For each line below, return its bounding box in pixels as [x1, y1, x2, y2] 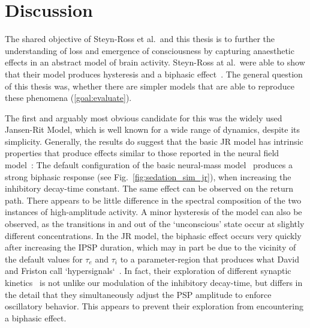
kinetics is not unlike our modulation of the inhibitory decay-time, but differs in [5, 276, 303, 288]
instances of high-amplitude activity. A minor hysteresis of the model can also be [5, 205, 302, 218]
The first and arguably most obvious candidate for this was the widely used [5, 111, 282, 124]
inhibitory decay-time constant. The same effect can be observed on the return [5, 182, 294, 195]
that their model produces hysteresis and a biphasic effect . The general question [5, 67, 303, 80]
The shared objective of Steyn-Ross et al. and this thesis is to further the [5, 32, 275, 45]
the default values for [5, 252, 83, 265]
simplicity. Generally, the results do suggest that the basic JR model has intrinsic [5, 135, 303, 147]
